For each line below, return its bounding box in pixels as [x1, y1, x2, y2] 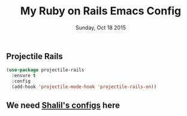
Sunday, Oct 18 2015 [76, 24, 126, 31]
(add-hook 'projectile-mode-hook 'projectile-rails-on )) [11, 84, 157, 90]
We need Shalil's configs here [6, 100, 120, 111]
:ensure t [11, 73, 36, 79]
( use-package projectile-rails [6, 67, 85, 73]
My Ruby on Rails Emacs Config [20, 4, 182, 18]
